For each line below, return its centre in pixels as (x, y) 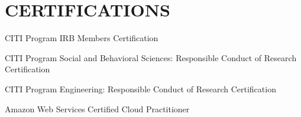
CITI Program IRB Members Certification (82, 38)
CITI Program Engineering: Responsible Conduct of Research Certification (140, 88)
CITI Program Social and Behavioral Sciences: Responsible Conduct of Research (151, 57)
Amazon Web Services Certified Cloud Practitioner (97, 108)
